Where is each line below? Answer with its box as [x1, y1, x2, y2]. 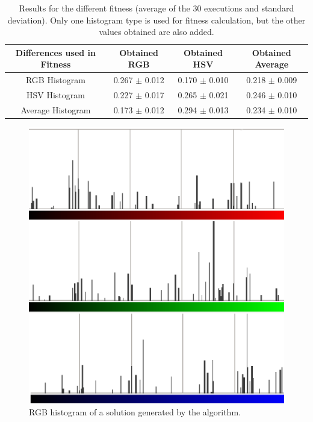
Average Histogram [20, 103, 91, 116]
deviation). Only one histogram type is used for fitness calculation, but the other [7, 13, 306, 26]
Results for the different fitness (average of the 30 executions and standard [19, 2, 294, 14]
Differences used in [15, 46, 96, 58]
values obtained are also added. [99, 25, 214, 38]
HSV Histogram [26, 89, 85, 101]
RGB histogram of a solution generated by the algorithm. [29, 405, 241, 418]
